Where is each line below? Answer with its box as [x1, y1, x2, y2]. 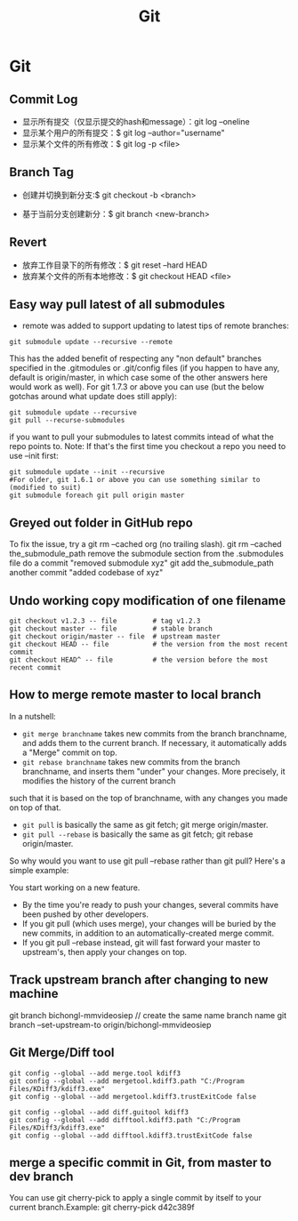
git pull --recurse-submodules [9, 416, 125, 425]
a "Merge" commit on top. [21, 747, 117, 758]
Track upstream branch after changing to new [9, 972, 269, 988]
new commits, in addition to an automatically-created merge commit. [21, 928, 274, 938]
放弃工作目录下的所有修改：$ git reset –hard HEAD [21, 260, 207, 270]
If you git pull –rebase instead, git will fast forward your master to [21, 936, 261, 948]
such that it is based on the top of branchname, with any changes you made [9, 792, 288, 803]
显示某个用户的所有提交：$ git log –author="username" [21, 127, 225, 138]
